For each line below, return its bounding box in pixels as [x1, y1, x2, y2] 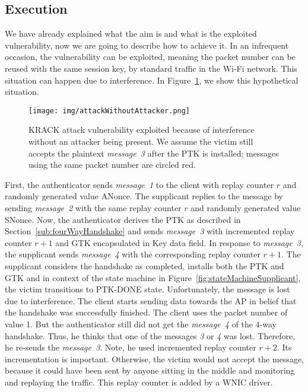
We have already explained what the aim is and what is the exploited [5, 27, 257, 40]
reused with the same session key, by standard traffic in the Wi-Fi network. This [5, 62, 297, 74]
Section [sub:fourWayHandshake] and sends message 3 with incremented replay [5, 225, 295, 237]
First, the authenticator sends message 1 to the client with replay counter [5, 178, 274, 190]
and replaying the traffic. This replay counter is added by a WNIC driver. [5, 375, 273, 388]
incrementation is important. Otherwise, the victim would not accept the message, [5, 352, 304, 365]
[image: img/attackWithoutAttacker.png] [28, 106, 190, 115]
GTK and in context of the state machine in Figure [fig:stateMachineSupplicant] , [5, 271, 301, 283]
